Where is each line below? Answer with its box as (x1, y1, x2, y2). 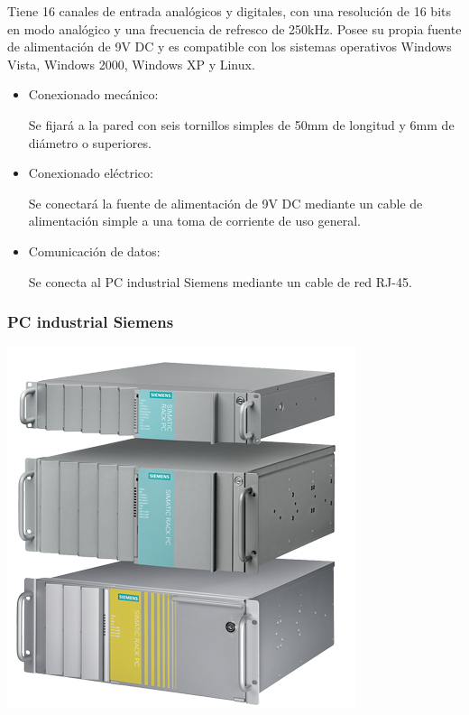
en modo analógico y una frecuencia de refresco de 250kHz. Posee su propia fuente (7, 19, 462, 38)
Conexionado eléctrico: (28, 163, 153, 182)
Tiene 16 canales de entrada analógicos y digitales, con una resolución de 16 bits (7, 2, 451, 20)
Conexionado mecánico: (28, 85, 159, 104)
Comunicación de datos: (28, 241, 161, 260)
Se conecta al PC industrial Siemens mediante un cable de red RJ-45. (28, 272, 412, 291)
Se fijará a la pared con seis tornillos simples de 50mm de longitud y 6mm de (28, 115, 455, 134)
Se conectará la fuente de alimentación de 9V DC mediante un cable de (28, 193, 423, 212)
